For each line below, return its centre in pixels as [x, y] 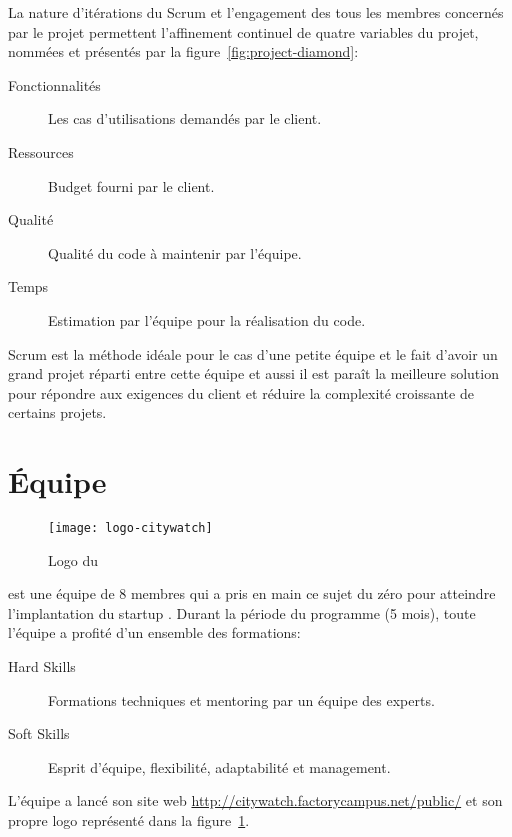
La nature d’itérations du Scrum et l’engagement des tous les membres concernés [256, 12]
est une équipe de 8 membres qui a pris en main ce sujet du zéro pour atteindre [252, 593]
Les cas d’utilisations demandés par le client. [185, 118]
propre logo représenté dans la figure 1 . [129, 820]
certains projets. [57, 412]
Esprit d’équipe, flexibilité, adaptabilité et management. [219, 766]
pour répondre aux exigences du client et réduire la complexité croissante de [241, 392]
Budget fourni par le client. [131, 185]
